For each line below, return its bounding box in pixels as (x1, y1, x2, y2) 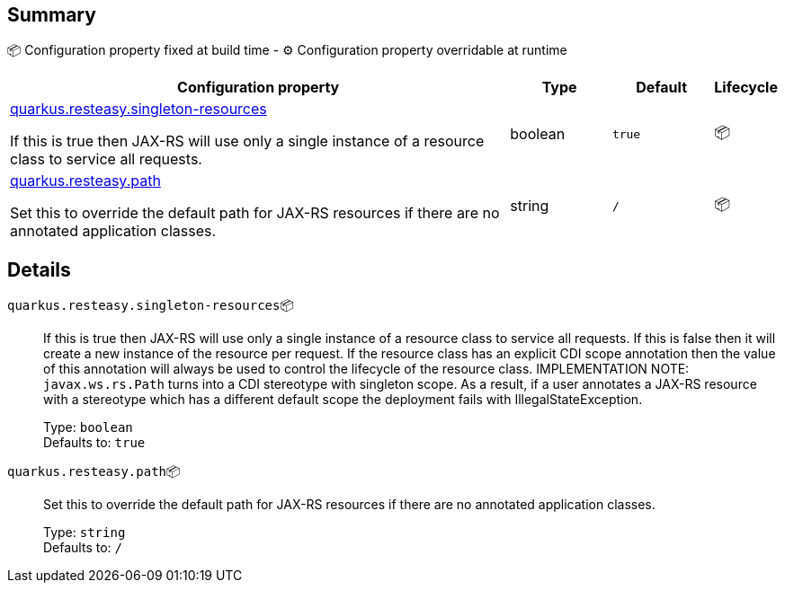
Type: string (43, 524, 126, 541)
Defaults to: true (43, 435, 146, 451)
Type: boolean (43, 419, 133, 436)
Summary (7, 4, 96, 26)
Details (7, 258, 71, 281)
